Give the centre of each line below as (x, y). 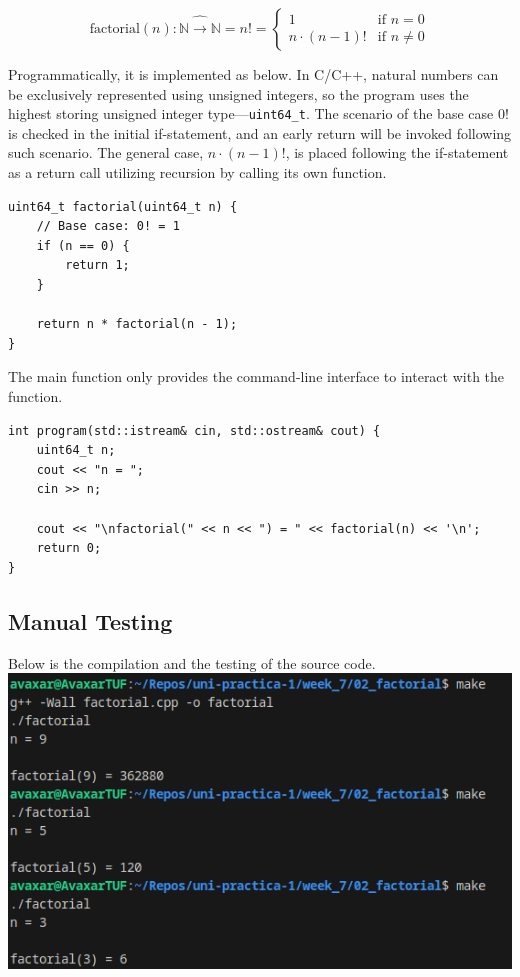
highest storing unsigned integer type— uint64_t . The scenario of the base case (251, 113)
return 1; (97, 265)
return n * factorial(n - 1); (137, 324)
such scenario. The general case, (106, 152)
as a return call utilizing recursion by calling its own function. (197, 172)
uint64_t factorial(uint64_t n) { (123, 206)
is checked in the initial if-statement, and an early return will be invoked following (260, 132)
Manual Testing (90, 620)
